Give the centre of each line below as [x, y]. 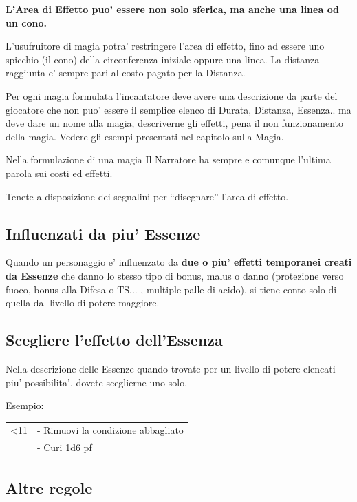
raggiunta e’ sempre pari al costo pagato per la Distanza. [126, 73]
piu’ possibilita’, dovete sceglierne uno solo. [97, 382]
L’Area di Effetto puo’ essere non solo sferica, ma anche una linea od [173, 9]
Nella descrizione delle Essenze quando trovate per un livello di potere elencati [171, 368]
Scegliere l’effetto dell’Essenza [114, 340]
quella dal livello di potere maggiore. [83, 303]
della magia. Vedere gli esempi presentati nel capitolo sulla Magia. [145, 136]
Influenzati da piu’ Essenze [103, 233]
